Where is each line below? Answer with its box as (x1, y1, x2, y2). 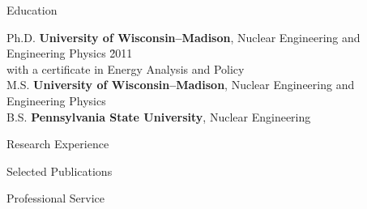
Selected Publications (6, 162, 113, 179)
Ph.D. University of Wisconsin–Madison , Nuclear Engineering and (6, 28, 361, 45)
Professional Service (6, 190, 105, 207)
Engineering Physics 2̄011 (6, 45, 133, 62)
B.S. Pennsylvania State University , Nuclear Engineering (6, 108, 311, 125)
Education (6, 2, 58, 18)
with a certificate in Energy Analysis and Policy (6, 60, 245, 77)
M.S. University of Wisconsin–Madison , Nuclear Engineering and (6, 76, 355, 93)
